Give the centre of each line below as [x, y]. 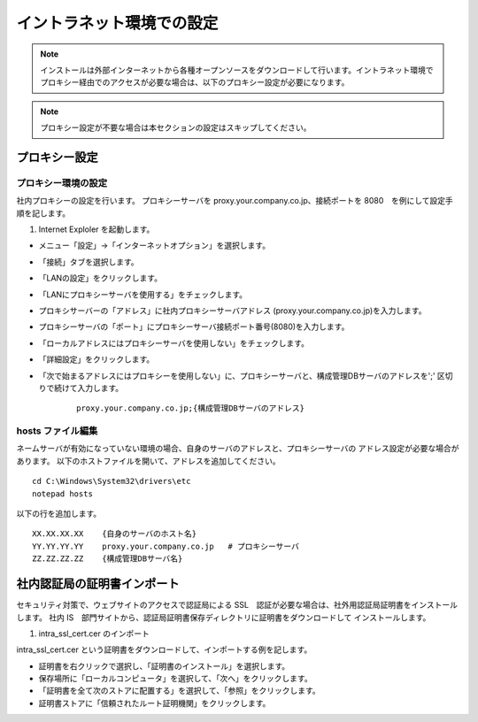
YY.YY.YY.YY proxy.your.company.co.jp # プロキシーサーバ [166, 546]
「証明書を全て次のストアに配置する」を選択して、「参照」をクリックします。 [179, 691]
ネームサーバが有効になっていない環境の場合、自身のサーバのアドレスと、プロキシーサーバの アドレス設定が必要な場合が [238, 449]
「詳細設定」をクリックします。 [96, 359]
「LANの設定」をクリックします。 [100, 278]
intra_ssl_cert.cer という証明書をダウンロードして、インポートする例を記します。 [164, 649]
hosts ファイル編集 [57, 431]
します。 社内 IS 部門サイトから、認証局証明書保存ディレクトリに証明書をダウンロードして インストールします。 [224, 617]
